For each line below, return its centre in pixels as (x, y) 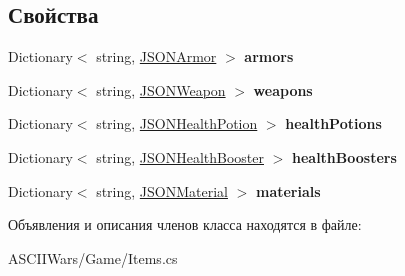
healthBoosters (344, 156)
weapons (283, 89)
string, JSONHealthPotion (177, 123)
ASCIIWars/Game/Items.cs (93, 257)
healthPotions (333, 123)
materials (288, 190)
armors (269, 56)
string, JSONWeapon (161, 89)
